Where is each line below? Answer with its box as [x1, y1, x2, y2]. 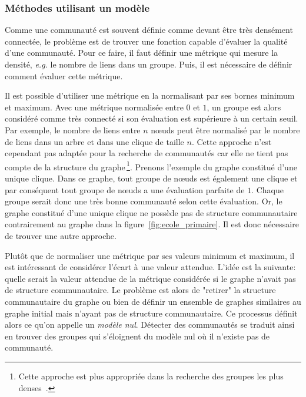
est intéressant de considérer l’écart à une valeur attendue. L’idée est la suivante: [5, 261, 296, 273]
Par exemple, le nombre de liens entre [5, 123, 141, 136]
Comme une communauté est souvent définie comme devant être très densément [5, 23, 293, 36]
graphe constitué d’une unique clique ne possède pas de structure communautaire [5, 206, 298, 218]
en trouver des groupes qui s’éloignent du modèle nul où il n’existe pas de [5, 329, 270, 342]
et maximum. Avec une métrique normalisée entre [5, 100, 184, 113]
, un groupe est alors [207, 100, 281, 113]
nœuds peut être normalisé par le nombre [151, 123, 300, 136]
